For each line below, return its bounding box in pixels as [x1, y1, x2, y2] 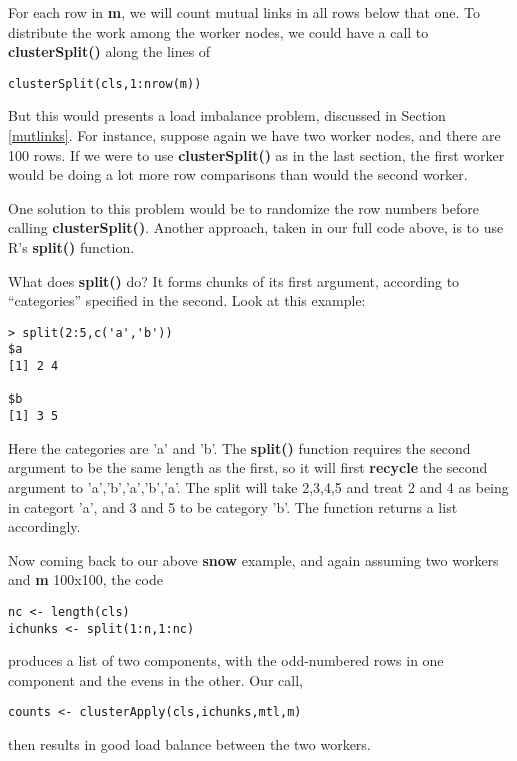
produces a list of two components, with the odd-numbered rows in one [8, 650, 444, 671]
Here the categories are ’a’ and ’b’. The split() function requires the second [8, 437, 471, 458]
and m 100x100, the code [8, 569, 163, 590]
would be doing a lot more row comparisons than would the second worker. [8, 164, 468, 185]
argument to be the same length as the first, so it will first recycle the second [8, 457, 488, 478]
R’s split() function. [8, 237, 135, 257]
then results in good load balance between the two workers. [8, 734, 371, 755]
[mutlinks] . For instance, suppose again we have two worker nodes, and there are [8, 125, 501, 146]
